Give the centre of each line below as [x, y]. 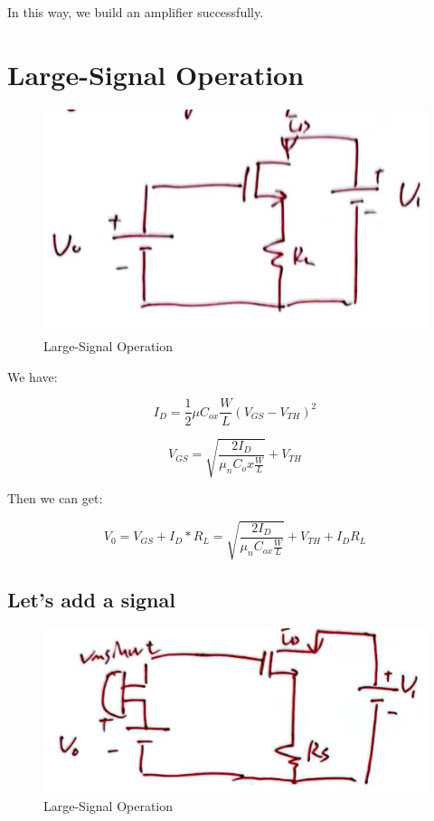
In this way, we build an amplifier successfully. [136, 12]
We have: [33, 376]
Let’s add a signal [91, 599]
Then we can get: [55, 498]
